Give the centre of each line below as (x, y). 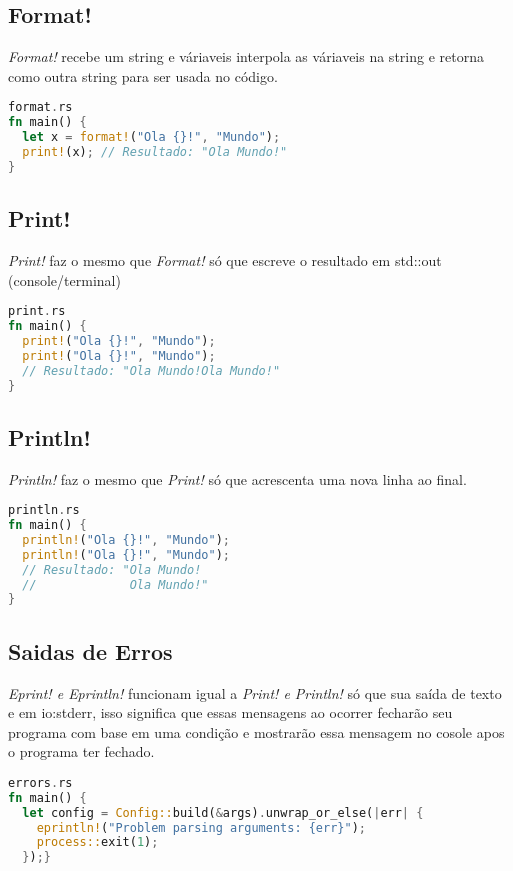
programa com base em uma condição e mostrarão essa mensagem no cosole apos (256, 731)
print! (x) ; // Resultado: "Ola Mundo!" (155, 152)
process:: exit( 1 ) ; (97, 842)
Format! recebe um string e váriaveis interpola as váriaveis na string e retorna (246, 56)
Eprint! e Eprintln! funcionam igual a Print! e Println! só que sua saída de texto (255, 692)
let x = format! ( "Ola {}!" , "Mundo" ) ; (151, 137)
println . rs (44, 510)
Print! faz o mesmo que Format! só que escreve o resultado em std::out (225, 259)
